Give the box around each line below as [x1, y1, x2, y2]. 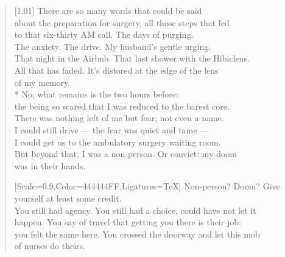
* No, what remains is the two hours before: [14, 88, 178, 100]
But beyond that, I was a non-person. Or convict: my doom [14, 147, 237, 160]
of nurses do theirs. [14, 239, 85, 252]
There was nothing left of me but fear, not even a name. [14, 111, 224, 124]
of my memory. [14, 76, 71, 88]
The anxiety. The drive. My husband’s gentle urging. [14, 40, 211, 52]
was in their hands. [14, 159, 86, 172]
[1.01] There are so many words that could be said [14, 4, 202, 16]
